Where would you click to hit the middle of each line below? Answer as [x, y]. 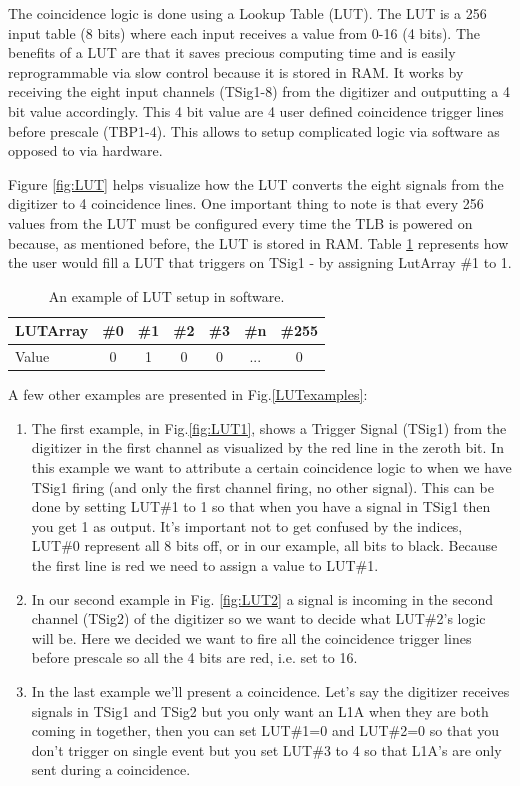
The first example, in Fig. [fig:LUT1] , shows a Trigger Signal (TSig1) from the [269, 427]
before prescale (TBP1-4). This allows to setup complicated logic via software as [254, 130]
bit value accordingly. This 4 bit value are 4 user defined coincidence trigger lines [256, 110]
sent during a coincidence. [111, 769]
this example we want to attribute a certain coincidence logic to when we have [271, 467]
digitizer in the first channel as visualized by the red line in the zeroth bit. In [267, 447]
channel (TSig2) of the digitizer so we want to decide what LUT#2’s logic [258, 618]
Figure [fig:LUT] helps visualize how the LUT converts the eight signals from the [256, 183]
